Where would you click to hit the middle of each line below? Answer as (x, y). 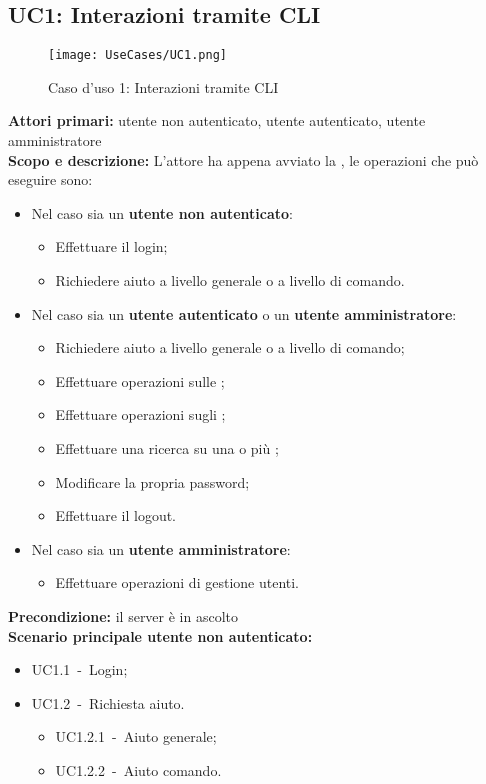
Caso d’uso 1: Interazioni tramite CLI (163, 86)
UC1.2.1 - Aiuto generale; (136, 736)
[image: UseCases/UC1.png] (137, 55)
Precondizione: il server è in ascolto (123, 615)
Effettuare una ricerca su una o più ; (167, 447)
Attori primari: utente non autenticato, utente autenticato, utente (217, 120)
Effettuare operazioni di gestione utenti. (177, 582)
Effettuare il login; (111, 246)
